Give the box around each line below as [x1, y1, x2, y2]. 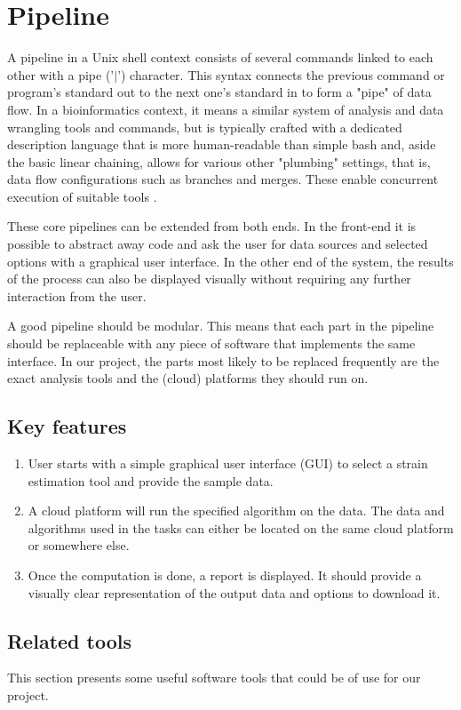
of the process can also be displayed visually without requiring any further [7, 269, 411, 288]
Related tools [7, 626, 131, 654]
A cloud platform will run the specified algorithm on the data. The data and [28, 501, 445, 520]
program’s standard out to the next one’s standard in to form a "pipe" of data [7, 83, 432, 101]
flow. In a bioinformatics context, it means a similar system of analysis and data [7, 100, 444, 118]
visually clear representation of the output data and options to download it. [28, 583, 441, 602]
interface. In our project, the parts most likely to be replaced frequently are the [7, 351, 440, 370]
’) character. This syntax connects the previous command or [117, 65, 445, 84]
